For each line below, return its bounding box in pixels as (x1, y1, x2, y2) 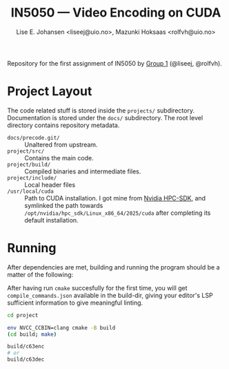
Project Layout (7, 84, 92, 100)
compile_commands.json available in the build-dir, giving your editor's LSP (7, 291, 213, 299)
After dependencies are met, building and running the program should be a (7, 263, 220, 271)
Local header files (24, 180, 76, 189)
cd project (7, 312, 39, 319)
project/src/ (7, 147, 45, 155)
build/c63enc (7, 343, 45, 350)
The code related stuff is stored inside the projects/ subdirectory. (7, 106, 195, 115)
